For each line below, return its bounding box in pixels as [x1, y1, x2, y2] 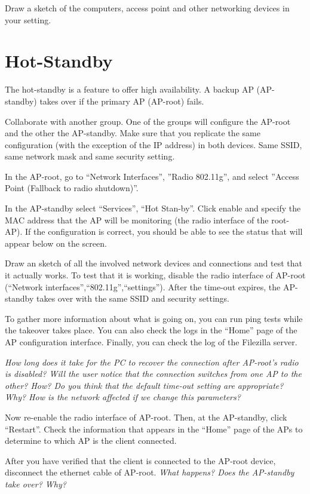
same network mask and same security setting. [5, 150, 175, 162]
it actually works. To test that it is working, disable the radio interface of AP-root [5, 269, 306, 281]
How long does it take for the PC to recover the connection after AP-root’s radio [5, 355, 299, 368]
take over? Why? [5, 477, 66, 490]
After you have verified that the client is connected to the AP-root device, [5, 454, 276, 467]
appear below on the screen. [5, 237, 107, 249]
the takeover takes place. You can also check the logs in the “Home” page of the [5, 324, 297, 336]
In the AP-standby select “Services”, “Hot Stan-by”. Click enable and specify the [5, 202, 301, 214]
